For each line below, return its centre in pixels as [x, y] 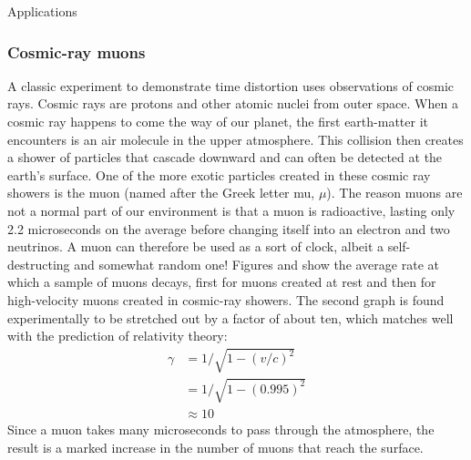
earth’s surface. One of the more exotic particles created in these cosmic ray [219, 174]
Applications [42, 11]
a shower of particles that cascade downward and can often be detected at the [225, 157]
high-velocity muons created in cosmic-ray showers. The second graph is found [226, 299]
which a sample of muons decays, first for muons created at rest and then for [222, 282]
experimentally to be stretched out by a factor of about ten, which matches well [230, 317]
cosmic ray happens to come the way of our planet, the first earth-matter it [218, 121]
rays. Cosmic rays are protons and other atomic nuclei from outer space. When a [233, 103]
